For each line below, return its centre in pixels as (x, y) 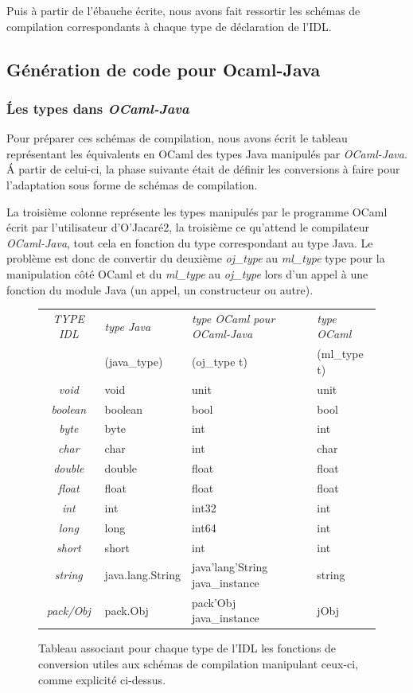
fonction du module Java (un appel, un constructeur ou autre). (160, 289)
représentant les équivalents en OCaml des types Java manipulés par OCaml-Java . (207, 153)
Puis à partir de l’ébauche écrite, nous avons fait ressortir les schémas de (183, 10)
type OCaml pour (233, 318)
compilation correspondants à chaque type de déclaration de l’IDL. (169, 26)
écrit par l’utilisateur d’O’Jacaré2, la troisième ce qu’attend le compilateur (188, 227)
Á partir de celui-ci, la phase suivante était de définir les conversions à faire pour (203, 169)
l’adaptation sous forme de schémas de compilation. (132, 184)
